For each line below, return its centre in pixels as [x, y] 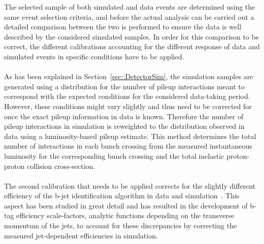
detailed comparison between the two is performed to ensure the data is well [123, 27]
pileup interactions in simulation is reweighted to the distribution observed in [124, 126]
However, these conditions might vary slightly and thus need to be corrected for [128, 106]
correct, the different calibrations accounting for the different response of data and [132, 46]
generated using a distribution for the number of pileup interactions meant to [124, 86]
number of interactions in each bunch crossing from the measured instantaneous [128, 146]
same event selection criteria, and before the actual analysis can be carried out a [129, 16]
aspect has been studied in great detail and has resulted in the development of [126, 205]
